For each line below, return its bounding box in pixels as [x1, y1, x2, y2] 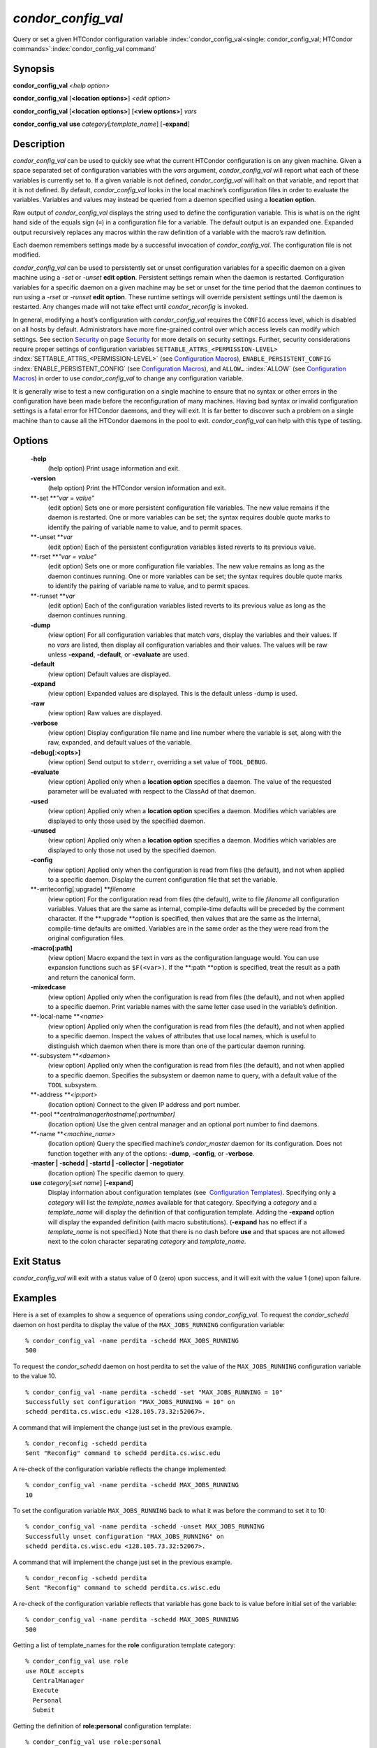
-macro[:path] [30, 944, 73, 952]
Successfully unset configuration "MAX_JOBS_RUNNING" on [25, 1532, 225, 1540]
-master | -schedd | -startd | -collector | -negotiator [30, 1159, 184, 1168]
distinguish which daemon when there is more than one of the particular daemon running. [47, 1042, 306, 1050]
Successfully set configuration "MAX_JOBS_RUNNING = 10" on [25, 1398, 235, 1405]
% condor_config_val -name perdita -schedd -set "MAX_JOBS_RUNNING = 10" [25, 1388, 283, 1396]
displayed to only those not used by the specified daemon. [47, 846, 216, 854]
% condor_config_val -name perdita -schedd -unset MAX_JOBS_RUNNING [25, 1523, 265, 1531]
